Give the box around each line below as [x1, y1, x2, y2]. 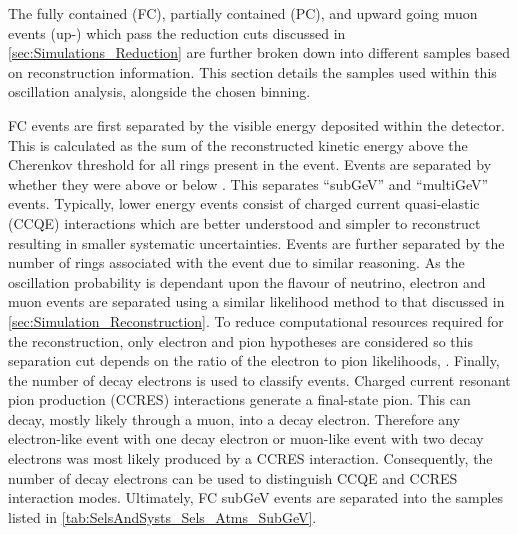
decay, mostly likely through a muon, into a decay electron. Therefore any [8, 408, 461, 429]
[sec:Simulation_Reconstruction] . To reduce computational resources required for [8, 310, 504, 331]
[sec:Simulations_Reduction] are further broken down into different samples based [8, 42, 511, 63]
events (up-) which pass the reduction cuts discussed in [8, 22, 346, 43]
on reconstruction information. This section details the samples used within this [8, 61, 497, 82]
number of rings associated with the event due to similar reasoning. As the [8, 252, 465, 273]
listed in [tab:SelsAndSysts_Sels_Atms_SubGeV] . [8, 506, 317, 527]
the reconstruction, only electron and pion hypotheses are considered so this [8, 330, 473, 351]
